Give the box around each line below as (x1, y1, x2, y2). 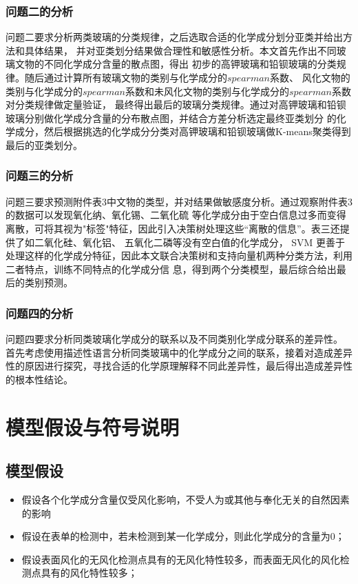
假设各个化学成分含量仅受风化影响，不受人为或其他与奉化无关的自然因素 (21, 492, 350, 507)
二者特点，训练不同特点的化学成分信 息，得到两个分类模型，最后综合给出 (6, 261, 337, 276)
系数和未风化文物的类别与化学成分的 (125, 83, 289, 98)
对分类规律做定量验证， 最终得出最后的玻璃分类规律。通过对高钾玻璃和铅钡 (6, 97, 346, 112)
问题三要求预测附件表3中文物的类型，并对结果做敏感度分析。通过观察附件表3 (6, 194, 352, 208)
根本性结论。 (14, 372, 73, 386)
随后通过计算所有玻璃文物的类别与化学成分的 (24, 70, 227, 84)
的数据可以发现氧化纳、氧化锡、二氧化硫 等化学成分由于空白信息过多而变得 (6, 208, 346, 222)
